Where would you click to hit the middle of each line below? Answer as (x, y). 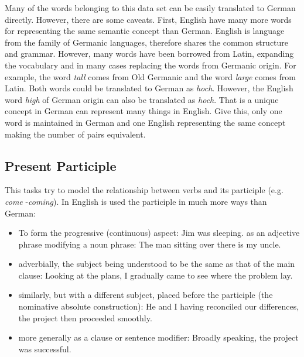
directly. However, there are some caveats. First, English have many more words (148, 19)
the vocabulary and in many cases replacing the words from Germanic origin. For (151, 65)
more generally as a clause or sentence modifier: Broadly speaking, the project (158, 337)
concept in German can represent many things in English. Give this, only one (144, 111)
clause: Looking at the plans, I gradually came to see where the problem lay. (156, 275)
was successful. (45, 349)
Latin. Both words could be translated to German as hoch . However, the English (149, 88)
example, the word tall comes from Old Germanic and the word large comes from (150, 76)
